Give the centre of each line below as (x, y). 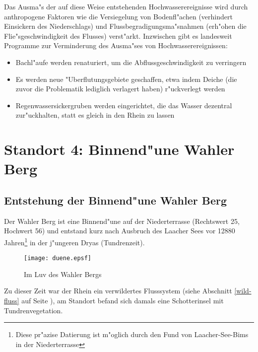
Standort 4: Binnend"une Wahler (119, 149)
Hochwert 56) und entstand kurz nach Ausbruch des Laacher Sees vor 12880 (120, 231)
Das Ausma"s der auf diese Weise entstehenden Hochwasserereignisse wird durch (126, 6)
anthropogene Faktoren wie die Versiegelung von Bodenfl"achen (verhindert (118, 16)
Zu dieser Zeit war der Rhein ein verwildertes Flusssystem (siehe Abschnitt (118, 291)
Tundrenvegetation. (33, 310)
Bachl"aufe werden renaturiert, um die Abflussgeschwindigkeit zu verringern (131, 62)
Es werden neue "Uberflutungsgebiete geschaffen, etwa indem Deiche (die (126, 79)
